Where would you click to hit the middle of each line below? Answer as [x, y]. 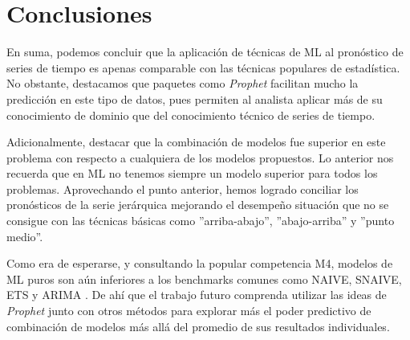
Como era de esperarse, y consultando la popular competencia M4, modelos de [200, 263]
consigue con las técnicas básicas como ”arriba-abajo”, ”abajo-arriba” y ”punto [201, 221]
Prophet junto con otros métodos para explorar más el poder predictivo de [189, 311]
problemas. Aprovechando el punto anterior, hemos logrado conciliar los [183, 188]
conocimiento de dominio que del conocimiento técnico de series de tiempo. [191, 115]
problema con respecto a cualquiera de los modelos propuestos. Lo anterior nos [200, 157]
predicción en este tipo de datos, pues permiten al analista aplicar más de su [195, 98]
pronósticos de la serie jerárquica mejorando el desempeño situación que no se [198, 205]
